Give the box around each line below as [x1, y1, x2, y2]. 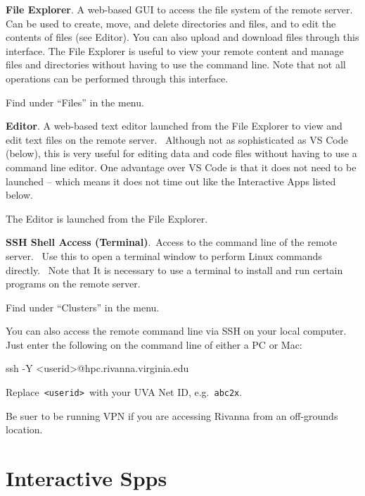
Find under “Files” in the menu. [6, 94, 144, 109]
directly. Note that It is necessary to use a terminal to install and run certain [6, 262, 343, 277]
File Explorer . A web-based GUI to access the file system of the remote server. [6, 2, 353, 16]
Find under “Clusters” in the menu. [6, 299, 160, 314]
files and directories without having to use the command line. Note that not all [6, 57, 346, 72]
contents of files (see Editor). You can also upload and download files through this [6, 30, 359, 44]
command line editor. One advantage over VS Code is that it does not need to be [6, 159, 357, 174]
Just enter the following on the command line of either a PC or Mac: [6, 337, 302, 352]
